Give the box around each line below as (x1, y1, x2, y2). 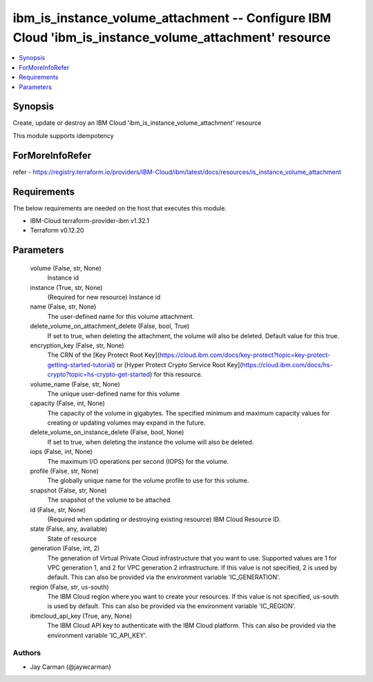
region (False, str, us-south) (30, 583, 110, 591)
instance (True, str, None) (30, 283, 103, 291)
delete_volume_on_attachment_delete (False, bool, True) (30, 322, 190, 331)
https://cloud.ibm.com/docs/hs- (242, 360, 333, 369)
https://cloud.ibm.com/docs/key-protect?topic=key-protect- (159, 351, 331, 359)
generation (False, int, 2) (30, 544, 100, 552)
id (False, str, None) (30, 505, 86, 514)
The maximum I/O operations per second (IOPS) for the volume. (47, 457, 229, 465)
